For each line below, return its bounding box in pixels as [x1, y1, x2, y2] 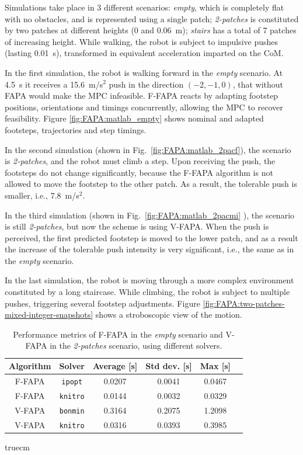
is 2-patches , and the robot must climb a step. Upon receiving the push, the [5, 155, 276, 167]
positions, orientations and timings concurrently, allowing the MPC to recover [5, 100, 283, 113]
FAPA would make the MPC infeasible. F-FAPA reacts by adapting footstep [5, 89, 278, 102]
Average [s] [92, 360, 138, 372]
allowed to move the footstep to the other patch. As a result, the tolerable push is [5, 178, 297, 190]
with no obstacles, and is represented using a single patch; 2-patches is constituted [5, 12, 299, 25]
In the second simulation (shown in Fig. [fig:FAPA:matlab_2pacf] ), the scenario [5, 143, 291, 155]
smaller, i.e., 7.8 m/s [5, 189, 79, 201]
